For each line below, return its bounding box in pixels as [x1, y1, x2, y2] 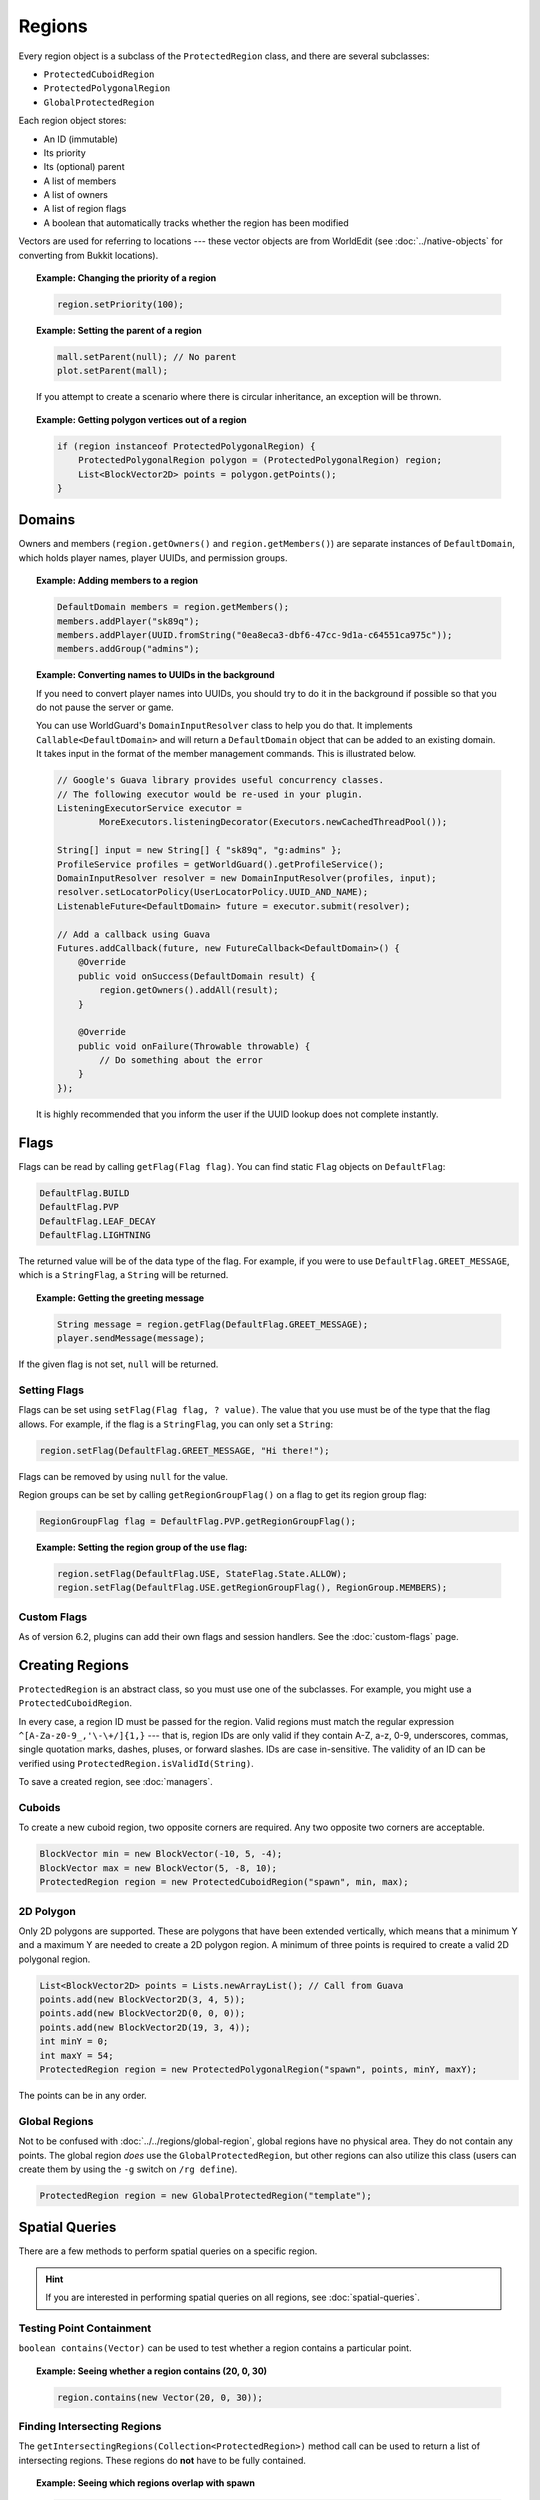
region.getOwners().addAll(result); [99, 985, 279, 996]
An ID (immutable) [43, 133, 119, 145]
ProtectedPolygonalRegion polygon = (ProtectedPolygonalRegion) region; [78, 455, 442, 466]
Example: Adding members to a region [36, 575, 199, 587]
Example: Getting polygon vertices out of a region [36, 413, 247, 425]
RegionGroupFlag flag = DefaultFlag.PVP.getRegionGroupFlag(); [39, 1515, 357, 1527]
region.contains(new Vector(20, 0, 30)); [56, 2391, 264, 2403]
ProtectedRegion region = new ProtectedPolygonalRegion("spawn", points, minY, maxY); [39, 2063, 478, 2075]
